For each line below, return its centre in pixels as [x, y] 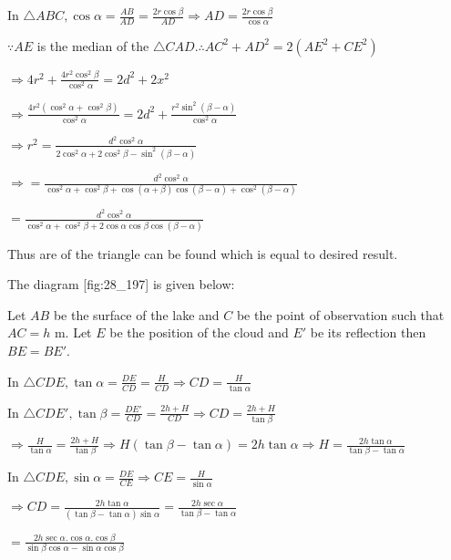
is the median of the [93, 45]
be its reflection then [368, 332]
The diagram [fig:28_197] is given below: [121, 284]
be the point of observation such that [340, 314]
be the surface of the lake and [136, 314]
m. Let [73, 332]
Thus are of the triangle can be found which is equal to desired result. [203, 253]
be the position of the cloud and [199, 332]
